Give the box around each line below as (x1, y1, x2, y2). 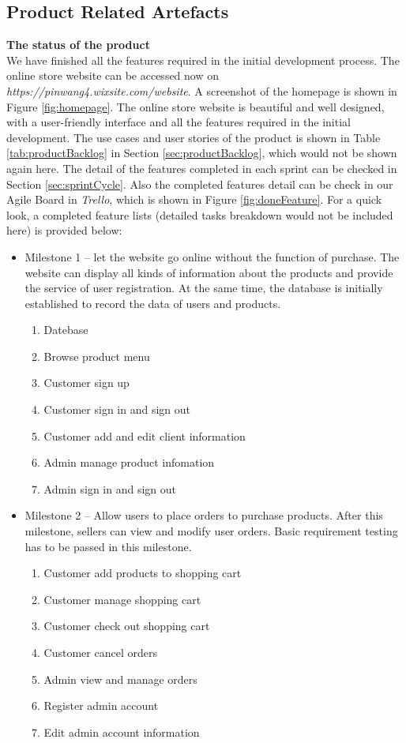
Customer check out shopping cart (43, 617, 210, 634)
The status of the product (6, 36, 150, 53)
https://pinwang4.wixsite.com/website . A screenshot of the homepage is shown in (6, 82, 397, 99)
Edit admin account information (43, 723, 200, 740)
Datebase (43, 321, 88, 338)
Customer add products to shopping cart (43, 565, 242, 581)
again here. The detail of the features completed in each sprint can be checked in (6, 159, 397, 176)
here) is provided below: (6, 222, 122, 238)
